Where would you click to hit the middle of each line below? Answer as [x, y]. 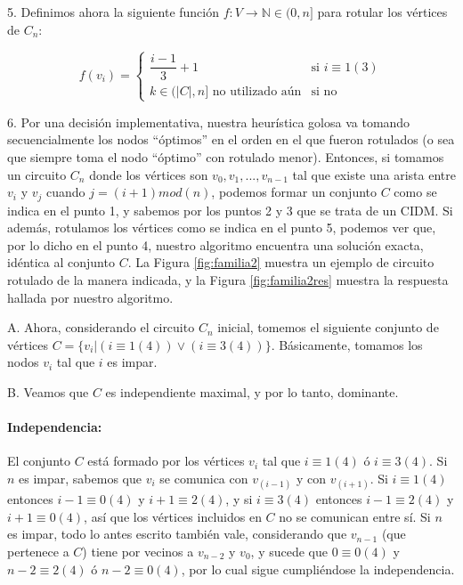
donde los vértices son [149, 174]
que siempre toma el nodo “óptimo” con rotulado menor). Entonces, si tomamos [226, 157]
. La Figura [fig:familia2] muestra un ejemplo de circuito [281, 262]
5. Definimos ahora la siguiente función [114, 12]
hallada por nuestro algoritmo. [90, 297]
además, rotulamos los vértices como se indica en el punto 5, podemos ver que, [222, 227]
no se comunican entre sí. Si [355, 516]
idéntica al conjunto [61, 262]
